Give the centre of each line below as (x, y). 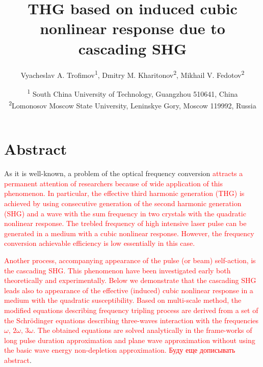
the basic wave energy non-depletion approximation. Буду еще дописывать (120, 350)
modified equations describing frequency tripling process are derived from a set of (131, 310)
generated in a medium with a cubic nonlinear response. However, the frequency (129, 233)
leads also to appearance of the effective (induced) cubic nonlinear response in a (129, 290)
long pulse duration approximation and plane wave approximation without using (130, 340)
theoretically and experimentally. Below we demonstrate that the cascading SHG (130, 280)
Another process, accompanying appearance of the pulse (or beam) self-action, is (130, 260)
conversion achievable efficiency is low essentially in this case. (100, 243)
